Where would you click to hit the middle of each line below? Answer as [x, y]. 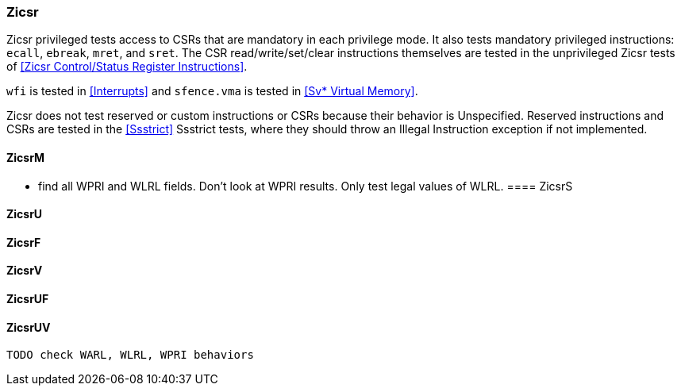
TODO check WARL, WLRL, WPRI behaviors [130, 355]
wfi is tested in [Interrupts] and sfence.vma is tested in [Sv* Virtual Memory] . [212, 91]
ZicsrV [25, 271]
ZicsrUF [28, 299]
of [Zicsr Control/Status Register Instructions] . [127, 67]
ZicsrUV [29, 327]
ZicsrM [26, 157]
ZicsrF [24, 242]
